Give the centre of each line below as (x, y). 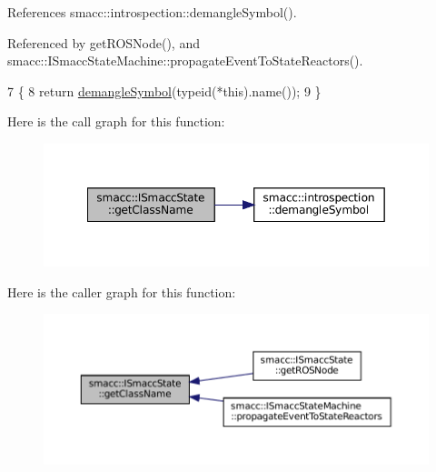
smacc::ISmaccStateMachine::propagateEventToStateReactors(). (185, 60)
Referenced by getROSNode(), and (104, 42)
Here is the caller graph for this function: (122, 291)
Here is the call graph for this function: (116, 121)
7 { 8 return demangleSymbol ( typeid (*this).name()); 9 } (164, 90)
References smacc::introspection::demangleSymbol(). (152, 12)
